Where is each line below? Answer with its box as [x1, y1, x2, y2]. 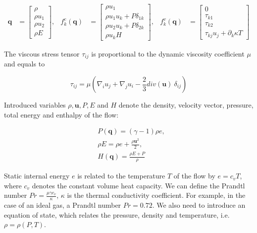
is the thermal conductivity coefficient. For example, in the [67, 190, 246, 200]
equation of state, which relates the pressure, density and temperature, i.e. [4, 209, 230, 220]
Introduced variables [4, 100, 66, 110]
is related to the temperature [77, 171, 165, 181]
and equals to [4, 58, 45, 69]
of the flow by [173, 171, 215, 181]
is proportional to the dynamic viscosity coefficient [91, 48, 245, 58]
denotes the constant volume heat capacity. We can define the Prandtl [32, 180, 245, 190]
